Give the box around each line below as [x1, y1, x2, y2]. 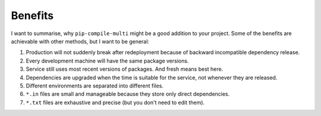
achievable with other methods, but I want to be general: [11, 37, 150, 45]
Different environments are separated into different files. [26, 82, 163, 89]
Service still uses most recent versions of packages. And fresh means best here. [26, 65, 224, 73]
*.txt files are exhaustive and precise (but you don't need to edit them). [26, 99, 205, 106]
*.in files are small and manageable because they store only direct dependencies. [26, 90, 230, 98]
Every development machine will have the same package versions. [26, 57, 189, 64]
